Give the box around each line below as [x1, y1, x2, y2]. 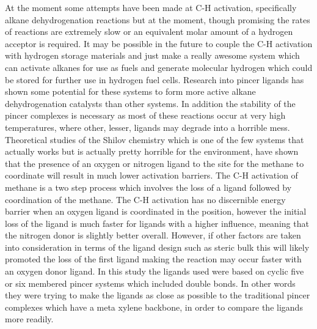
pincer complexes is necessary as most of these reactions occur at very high [5, 109, 286, 122]
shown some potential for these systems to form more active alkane [5, 85, 256, 98]
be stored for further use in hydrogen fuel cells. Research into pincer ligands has [5, 73, 304, 86]
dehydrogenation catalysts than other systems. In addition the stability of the [5, 97, 296, 109]
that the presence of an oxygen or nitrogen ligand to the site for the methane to [5, 157, 304, 169]
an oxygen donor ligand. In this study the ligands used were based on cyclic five [5, 265, 304, 278]
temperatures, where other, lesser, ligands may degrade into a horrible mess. [5, 120, 290, 133]
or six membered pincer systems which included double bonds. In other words [5, 276, 296, 289]
